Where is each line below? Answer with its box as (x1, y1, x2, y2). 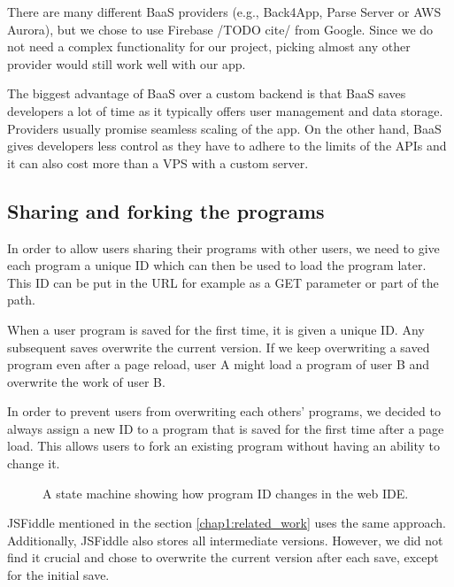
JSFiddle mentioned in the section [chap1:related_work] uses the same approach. (7, 514, 446, 532)
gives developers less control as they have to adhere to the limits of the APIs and (7, 136, 447, 155)
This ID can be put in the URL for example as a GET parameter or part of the (7, 273, 439, 291)
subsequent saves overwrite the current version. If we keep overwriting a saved (7, 337, 430, 356)
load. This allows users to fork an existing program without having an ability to (7, 436, 441, 455)
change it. (7, 454, 60, 473)
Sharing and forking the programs (7, 197, 325, 224)
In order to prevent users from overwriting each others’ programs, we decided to (7, 402, 441, 421)
